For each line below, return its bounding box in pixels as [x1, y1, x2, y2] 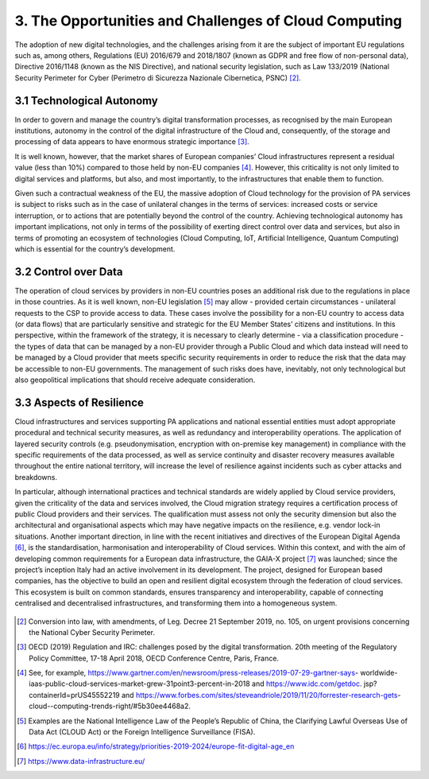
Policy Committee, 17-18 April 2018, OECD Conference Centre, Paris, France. [29, 653, 280, 663]
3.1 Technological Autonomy [14, 94, 158, 107]
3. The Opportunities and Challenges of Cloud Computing [14, 12, 403, 29]
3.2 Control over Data [14, 265, 123, 278]
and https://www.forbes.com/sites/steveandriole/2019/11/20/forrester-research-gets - [121, 690, 401, 699]
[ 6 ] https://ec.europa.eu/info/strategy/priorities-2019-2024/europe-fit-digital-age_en [17, 742, 295, 751]
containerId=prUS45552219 [29, 690, 121, 699]
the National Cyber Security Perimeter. [29, 627, 155, 637]
